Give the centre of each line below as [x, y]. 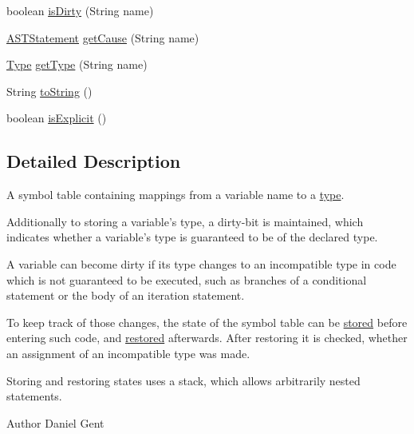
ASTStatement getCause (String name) [103, 37]
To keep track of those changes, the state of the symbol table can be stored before [207, 322]
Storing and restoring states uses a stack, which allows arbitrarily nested [183, 380]
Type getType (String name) [77, 64]
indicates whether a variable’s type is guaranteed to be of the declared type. [192, 237]
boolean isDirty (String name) [80, 10]
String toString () [49, 91]
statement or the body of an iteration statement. [126, 295]
